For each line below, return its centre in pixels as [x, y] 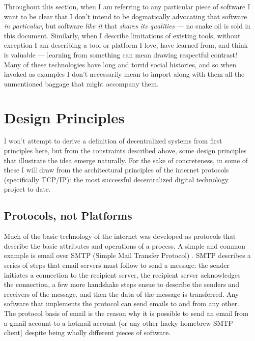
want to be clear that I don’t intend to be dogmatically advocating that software [126, 16]
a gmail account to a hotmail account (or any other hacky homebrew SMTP [119, 323]
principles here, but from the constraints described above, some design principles [125, 151]
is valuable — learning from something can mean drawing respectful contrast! [121, 54]
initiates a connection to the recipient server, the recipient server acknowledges [122, 274]
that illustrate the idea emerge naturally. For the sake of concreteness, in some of [126, 160]
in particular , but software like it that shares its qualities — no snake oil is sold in [127, 26]
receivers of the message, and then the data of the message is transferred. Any [122, 294]
